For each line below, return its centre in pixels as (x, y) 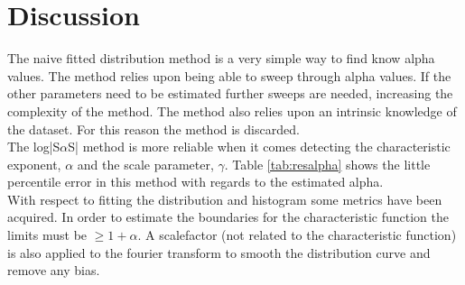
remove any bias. (54, 270)
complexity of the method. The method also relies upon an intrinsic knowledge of (232, 110)
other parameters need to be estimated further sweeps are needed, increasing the (230, 93)
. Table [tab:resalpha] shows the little (327, 164)
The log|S (34, 147)
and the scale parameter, (145, 164)
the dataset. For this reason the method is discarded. (153, 129)
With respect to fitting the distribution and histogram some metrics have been (225, 199)
